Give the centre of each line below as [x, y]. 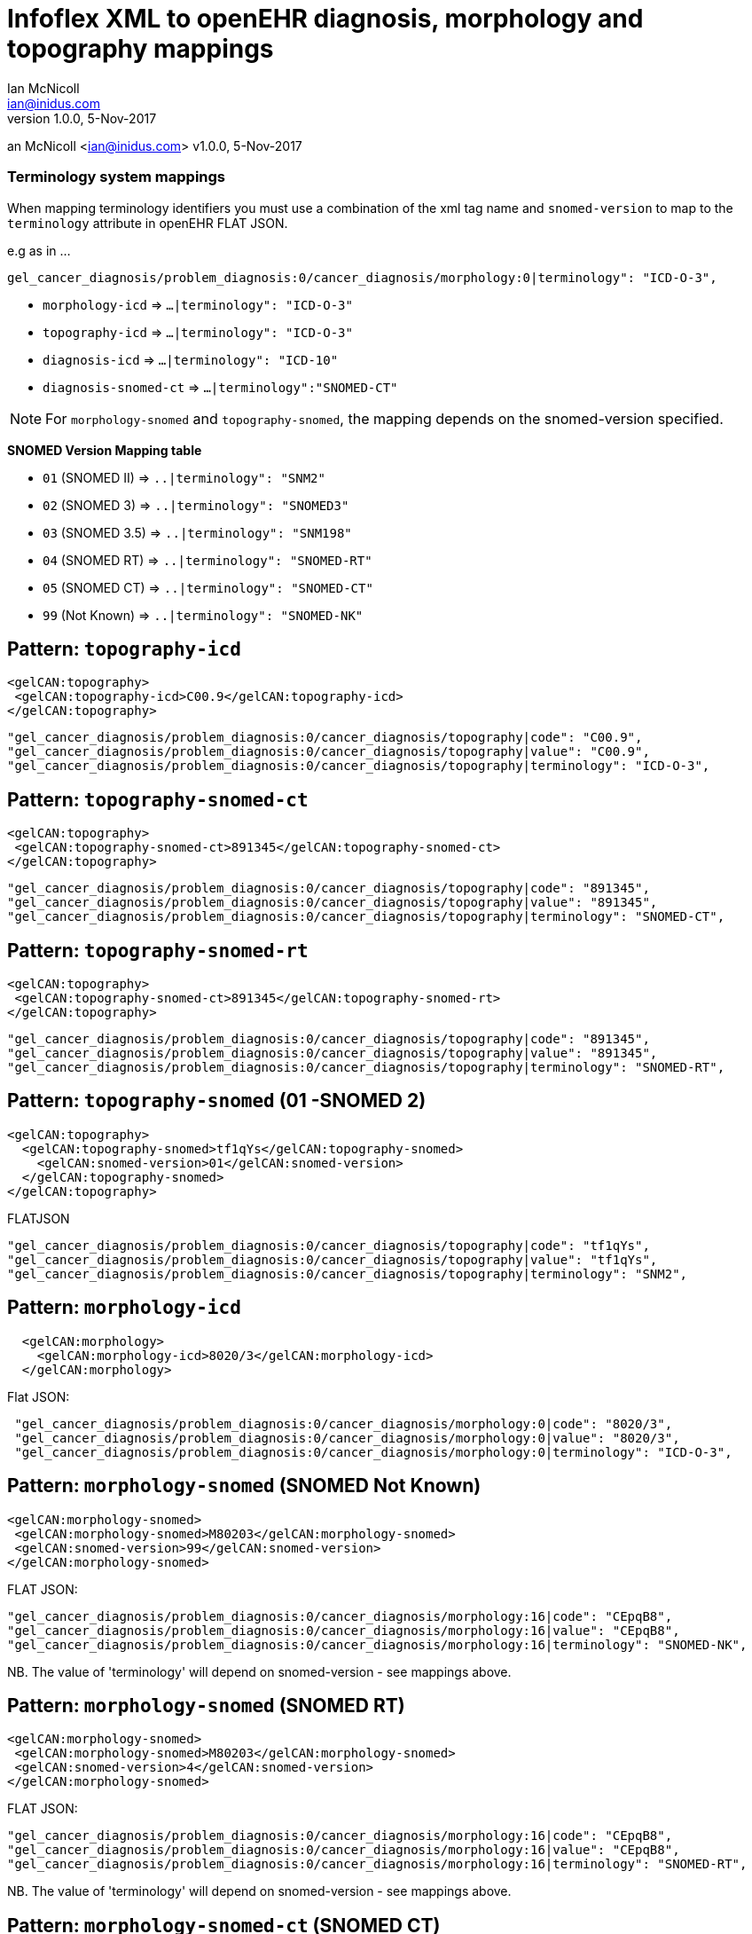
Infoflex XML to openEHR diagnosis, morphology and [325, 19]
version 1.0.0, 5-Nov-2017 [82, 118]
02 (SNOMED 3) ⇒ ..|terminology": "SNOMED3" [196, 505]
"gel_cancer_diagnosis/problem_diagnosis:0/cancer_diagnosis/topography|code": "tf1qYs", [329, 1245]
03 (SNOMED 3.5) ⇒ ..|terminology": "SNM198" [197, 532]
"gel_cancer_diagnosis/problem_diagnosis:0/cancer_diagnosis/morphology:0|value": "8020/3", [347, 1438]
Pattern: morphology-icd [124, 1308]
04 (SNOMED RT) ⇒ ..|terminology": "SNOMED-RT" [208, 560]
